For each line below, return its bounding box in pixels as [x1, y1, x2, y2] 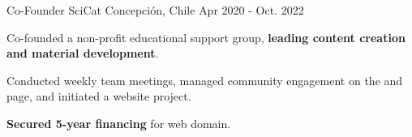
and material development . [6, 45, 159, 62]
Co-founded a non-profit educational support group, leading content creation [6, 28, 406, 45]
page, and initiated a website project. [6, 88, 191, 105]
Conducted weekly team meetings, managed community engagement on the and [6, 71, 403, 88]
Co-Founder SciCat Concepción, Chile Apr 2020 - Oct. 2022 [6, 2, 304, 18]
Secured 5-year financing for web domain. [6, 114, 231, 131]
